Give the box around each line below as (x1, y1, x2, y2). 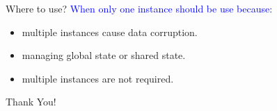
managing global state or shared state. (22, 48, 186, 62)
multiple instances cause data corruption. (22, 24, 198, 39)
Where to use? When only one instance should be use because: (6, 1, 273, 15)
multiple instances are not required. (22, 71, 174, 85)
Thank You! (6, 94, 56, 109)
